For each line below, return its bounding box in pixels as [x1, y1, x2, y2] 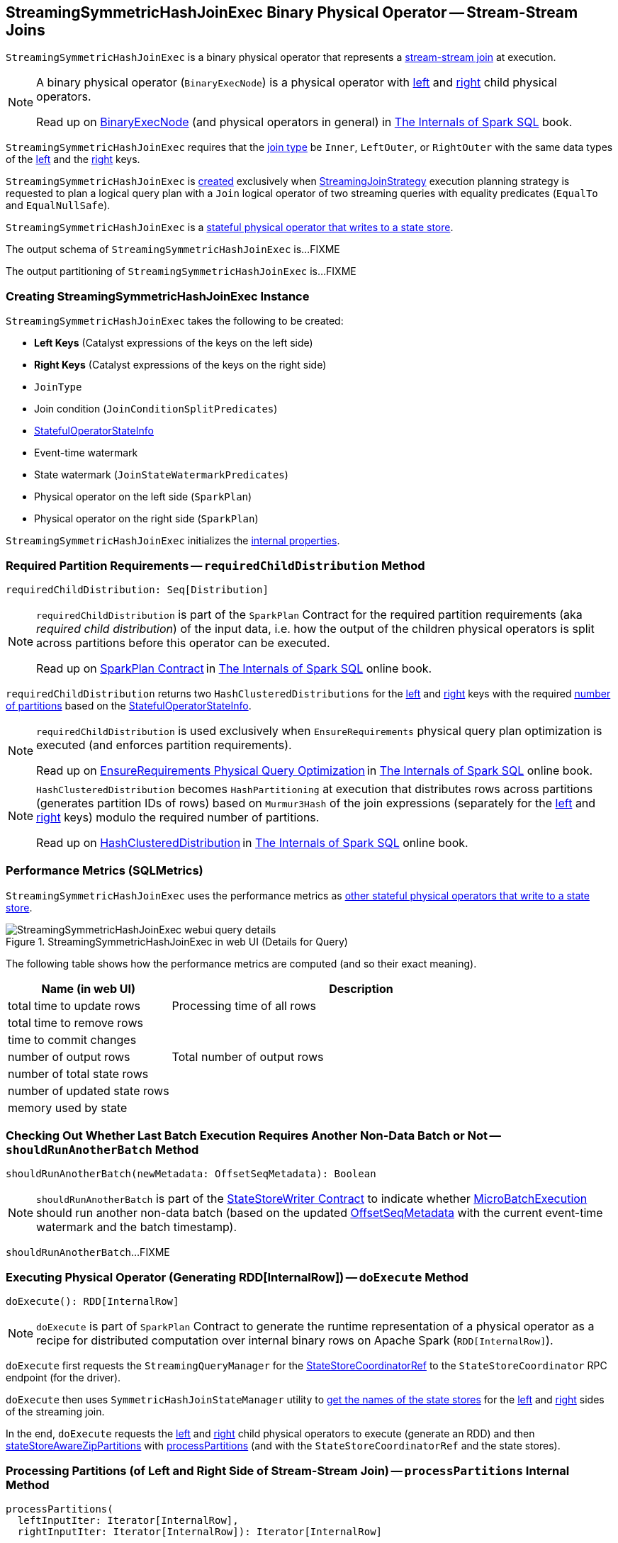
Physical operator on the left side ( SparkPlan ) [34, 490, 252, 503]
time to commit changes [8, 1032, 137, 1047]
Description [329, 981, 393, 996]
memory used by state [8, 1100, 128, 1115]
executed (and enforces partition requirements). [36, 737, 292, 752]
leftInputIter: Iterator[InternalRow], [17, 1514, 239, 1526]
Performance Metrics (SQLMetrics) [6, 863, 203, 878]
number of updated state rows [8, 1083, 169, 1098]
